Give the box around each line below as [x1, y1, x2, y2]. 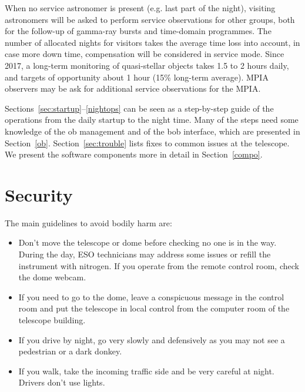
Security [5, 182, 73, 206]
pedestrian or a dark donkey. [18, 345, 122, 357]
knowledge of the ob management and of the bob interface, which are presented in [5, 125, 300, 137]
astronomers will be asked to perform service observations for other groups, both [5, 13, 295, 25]
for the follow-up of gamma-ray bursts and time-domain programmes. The [5, 25, 272, 37]
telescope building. [18, 314, 86, 326]
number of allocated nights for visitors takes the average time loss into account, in [5, 36, 300, 48]
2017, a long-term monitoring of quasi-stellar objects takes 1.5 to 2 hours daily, [5, 59, 289, 71]
